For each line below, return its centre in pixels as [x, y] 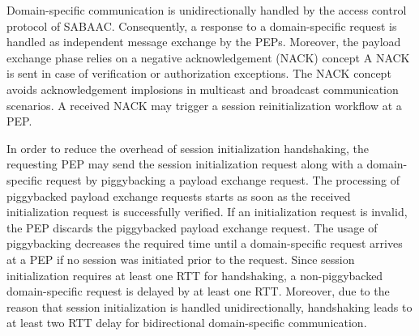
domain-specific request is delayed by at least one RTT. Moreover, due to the [198, 291]
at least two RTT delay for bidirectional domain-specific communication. [187, 323]
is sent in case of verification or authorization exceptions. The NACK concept [199, 73]
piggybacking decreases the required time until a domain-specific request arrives [205, 243]
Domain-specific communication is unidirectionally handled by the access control [207, 10]
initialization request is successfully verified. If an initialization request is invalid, [207, 212]
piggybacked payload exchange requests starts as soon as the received [179, 196]
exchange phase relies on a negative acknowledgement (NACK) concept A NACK [208, 57]
